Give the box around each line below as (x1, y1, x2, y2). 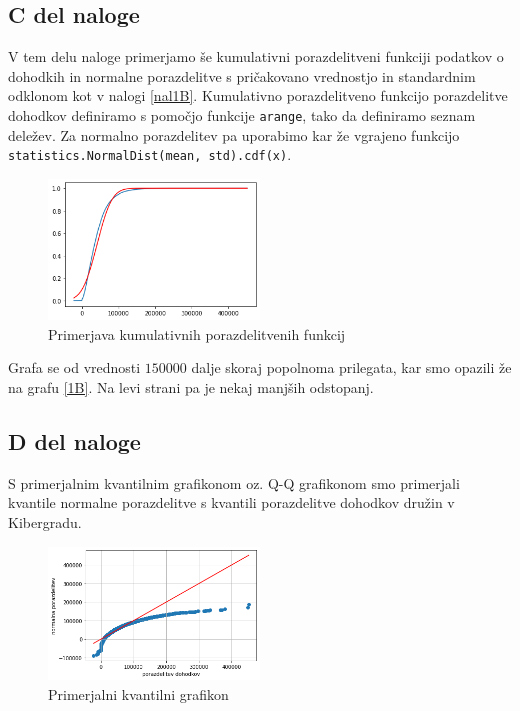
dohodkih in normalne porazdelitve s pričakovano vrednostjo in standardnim (8, 65, 476, 86)
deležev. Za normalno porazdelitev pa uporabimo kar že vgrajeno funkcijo (8, 124, 460, 145)
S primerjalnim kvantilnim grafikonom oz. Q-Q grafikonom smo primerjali (8, 472, 460, 493)
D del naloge (8, 425, 141, 456)
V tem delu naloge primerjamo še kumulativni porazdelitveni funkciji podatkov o (8, 46, 504, 67)
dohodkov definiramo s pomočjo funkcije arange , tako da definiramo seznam (8, 104, 476, 125)
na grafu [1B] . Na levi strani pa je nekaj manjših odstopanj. (8, 377, 374, 397)
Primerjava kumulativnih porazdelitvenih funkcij (48, 323, 346, 344)
